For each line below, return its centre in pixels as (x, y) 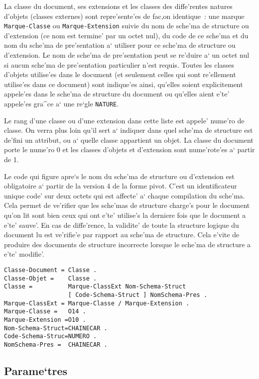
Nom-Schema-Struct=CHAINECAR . (56, 328)
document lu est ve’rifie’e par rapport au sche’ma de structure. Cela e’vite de (122, 235)
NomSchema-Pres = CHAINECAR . (56, 344)
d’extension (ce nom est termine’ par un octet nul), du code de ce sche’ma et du (126, 35)
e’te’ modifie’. (24, 254)
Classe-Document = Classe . (51, 270)
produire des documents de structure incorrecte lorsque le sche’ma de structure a (128, 244)
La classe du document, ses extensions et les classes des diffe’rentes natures (118, 6)
